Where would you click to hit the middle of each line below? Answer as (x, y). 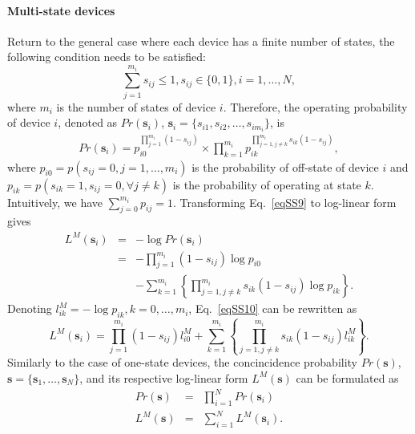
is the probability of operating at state (267, 184)
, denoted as (88, 122)
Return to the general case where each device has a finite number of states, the (201, 41)
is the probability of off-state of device (285, 166)
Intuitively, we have (55, 202)
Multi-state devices (61, 10)
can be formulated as (347, 377)
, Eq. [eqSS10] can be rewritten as (273, 308)
